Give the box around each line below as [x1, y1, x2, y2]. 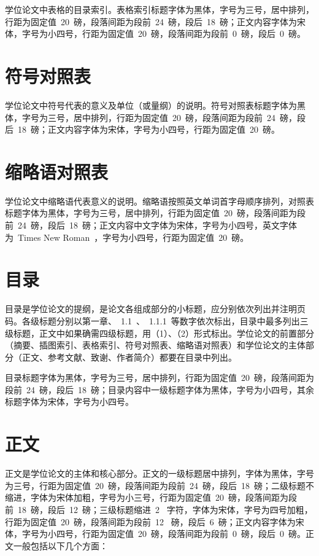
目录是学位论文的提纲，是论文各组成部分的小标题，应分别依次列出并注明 [5, 302, 297, 315]
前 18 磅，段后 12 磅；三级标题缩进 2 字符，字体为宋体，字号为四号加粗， [5, 503, 313, 515]
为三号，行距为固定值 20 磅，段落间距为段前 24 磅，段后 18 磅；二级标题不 [5, 479, 314, 491]
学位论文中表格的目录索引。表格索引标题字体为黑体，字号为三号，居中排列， [5, 3, 314, 15]
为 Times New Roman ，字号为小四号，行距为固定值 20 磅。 [5, 230, 249, 243]
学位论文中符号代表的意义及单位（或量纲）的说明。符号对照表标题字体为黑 [5, 98, 306, 111]
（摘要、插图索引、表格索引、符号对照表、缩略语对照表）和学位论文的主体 [5, 339, 306, 351]
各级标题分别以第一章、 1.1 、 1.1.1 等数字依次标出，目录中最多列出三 [21, 314, 309, 327]
